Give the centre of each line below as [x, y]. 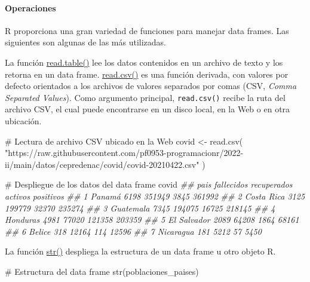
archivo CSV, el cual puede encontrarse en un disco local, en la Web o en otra [148, 109]
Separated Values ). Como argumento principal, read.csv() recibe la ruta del [145, 97]
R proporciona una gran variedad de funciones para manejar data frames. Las [147, 30]
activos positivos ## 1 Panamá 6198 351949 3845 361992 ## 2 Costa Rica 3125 [155, 196]
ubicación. [23, 121]
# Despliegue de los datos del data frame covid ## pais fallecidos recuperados [149, 184]
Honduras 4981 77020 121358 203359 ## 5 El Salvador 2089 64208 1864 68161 [152, 220]
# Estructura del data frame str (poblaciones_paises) [102, 271]
